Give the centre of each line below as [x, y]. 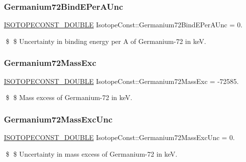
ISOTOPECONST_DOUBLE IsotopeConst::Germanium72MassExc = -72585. [121, 81]
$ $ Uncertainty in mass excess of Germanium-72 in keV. [92, 153]
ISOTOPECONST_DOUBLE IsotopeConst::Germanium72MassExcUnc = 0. [119, 137]
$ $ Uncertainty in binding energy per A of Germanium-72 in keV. [106, 41]
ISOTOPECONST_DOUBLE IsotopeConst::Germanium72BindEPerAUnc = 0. [123, 25]
